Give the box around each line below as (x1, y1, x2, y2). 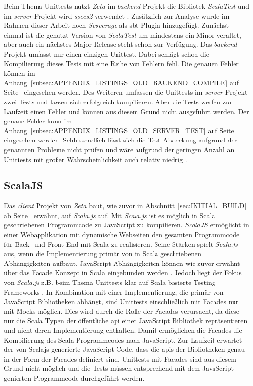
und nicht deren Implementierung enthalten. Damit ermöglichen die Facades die (4, 325, 242, 335)
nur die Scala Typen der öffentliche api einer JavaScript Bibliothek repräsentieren (4, 315, 248, 325)
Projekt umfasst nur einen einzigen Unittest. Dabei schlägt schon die (4, 48, 209, 59)
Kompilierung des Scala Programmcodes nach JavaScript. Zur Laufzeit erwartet (4, 334, 242, 345)
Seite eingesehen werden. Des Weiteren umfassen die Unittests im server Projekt (4, 87, 248, 97)
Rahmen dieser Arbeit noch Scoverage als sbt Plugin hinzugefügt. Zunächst (4, 20, 229, 30)
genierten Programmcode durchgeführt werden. (4, 372, 145, 383)
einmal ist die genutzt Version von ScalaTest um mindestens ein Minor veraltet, (4, 29, 241, 40)
